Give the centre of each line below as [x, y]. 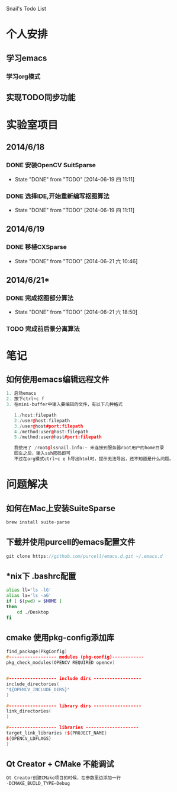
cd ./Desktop [33, 612]
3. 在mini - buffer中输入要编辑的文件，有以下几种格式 [65, 405]
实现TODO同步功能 [41, 97]
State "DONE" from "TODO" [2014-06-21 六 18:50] [76, 312]
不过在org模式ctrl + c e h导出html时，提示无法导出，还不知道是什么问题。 [94, 459]
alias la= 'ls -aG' [29, 596]
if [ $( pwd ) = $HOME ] [34, 601]
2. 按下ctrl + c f [25, 399]
